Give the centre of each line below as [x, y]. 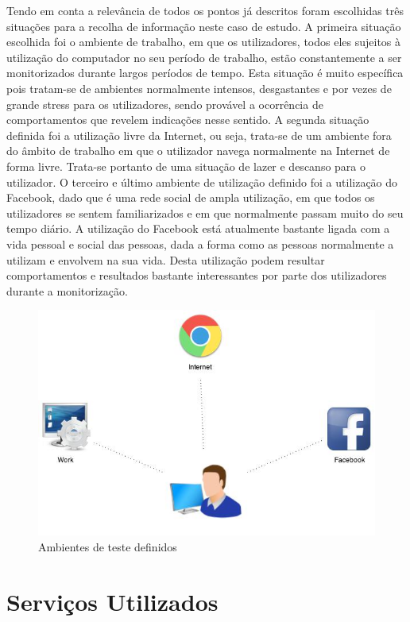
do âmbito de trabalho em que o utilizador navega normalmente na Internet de [198, 151]
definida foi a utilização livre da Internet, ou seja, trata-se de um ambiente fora [199, 135]
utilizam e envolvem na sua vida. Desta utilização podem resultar [166, 259]
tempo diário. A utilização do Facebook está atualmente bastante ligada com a [198, 228]
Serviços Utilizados [112, 601]
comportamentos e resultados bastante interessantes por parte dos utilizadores [197, 275]
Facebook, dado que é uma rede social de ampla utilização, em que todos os [191, 197]
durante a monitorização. [67, 290]
